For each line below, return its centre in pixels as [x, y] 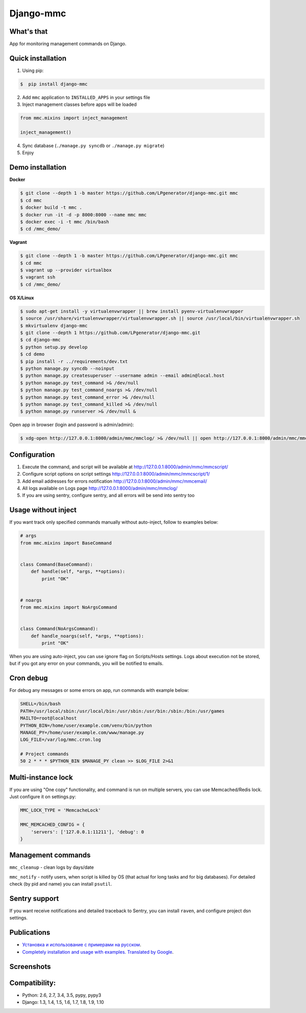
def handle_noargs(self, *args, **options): [87, 636]
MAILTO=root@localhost [48, 718]
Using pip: [33, 70]
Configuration [32, 454]
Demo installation [38, 167]
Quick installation [38, 58]
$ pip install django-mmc [54, 84]
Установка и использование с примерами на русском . [82, 945]
